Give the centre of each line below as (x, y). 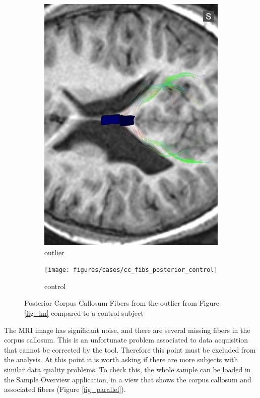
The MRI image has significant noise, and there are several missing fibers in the (127, 330)
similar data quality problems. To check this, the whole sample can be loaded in (127, 369)
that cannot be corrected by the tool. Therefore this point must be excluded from (130, 349)
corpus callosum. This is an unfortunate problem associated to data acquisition (126, 340)
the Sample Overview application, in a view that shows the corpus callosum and (128, 379)
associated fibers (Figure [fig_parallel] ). (65, 389)
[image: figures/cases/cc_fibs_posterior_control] (131, 270)
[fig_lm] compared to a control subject (84, 312)
